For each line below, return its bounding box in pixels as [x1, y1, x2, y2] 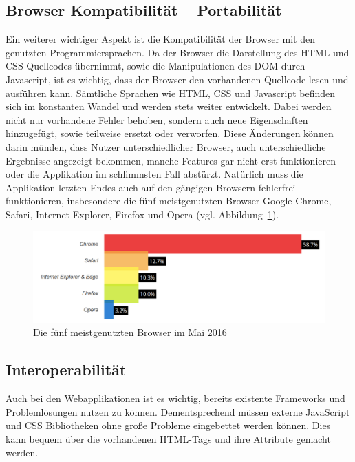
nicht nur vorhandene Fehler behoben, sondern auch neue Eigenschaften [6, 112, 308, 127]
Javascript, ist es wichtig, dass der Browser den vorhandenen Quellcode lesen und [6, 72, 349, 86]
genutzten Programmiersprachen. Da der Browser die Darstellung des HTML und [6, 45, 349, 59]
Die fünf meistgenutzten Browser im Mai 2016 [33, 325, 227, 339]
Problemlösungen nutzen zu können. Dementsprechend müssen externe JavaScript [6, 404, 350, 419]
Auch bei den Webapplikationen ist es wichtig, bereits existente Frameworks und [6, 391, 345, 406]
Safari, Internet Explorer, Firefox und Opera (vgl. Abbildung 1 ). [6, 207, 279, 221]
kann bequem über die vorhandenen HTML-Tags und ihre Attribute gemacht [6, 432, 331, 446]
